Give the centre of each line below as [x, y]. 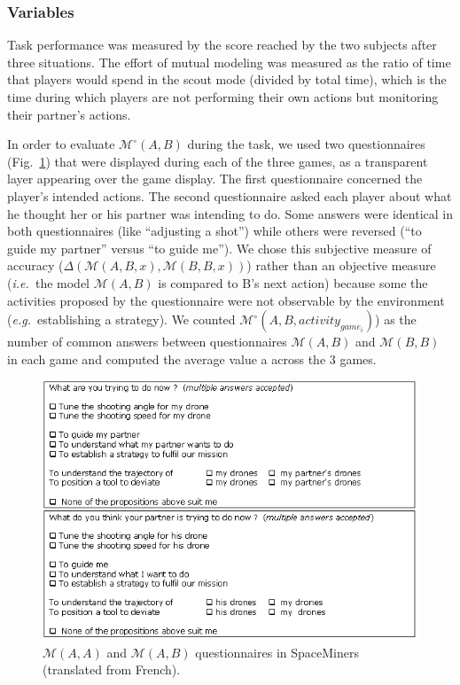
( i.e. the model [49, 282]
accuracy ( [35, 265]
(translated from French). [112, 669]
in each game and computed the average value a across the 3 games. [192, 358]
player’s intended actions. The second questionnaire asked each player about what [230, 195]
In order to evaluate [61, 144]
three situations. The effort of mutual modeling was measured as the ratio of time [229, 62]
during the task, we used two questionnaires [306, 144]
